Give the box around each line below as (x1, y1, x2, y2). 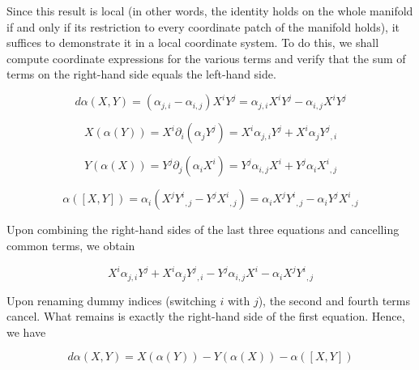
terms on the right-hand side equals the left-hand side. (6, 66, 276, 83)
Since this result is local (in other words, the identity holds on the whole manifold (6, 2, 413, 19)
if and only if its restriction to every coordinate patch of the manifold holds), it (6, 18, 400, 35)
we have (6, 323, 46, 340)
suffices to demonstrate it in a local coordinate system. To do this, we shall (6, 34, 379, 51)
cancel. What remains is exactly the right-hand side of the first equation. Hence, (6, 308, 405, 325)
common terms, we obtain (6, 237, 135, 254)
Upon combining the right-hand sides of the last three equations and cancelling (6, 221, 400, 238)
